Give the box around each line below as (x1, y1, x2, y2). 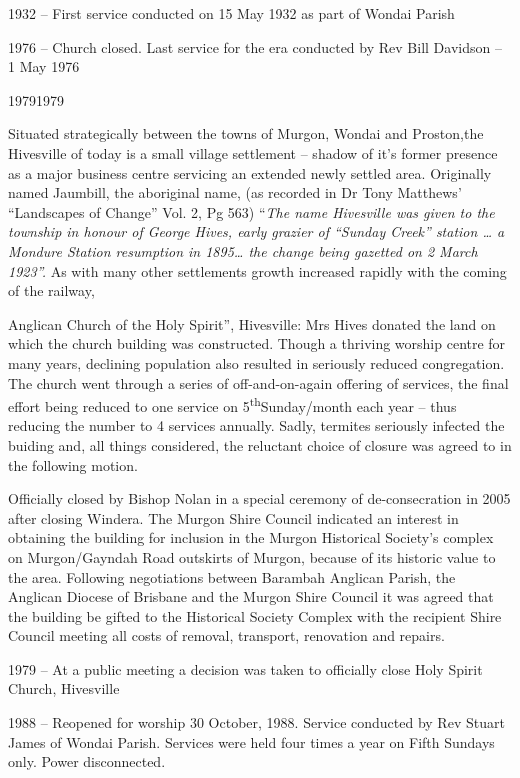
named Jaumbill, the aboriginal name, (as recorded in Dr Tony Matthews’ (8, 182, 462, 203)
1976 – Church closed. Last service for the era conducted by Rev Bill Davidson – (8, 36, 502, 57)
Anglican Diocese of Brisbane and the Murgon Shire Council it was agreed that (8, 586, 494, 607)
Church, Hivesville (8, 678, 120, 699)
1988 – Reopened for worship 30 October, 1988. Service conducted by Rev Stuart (8, 712, 505, 733)
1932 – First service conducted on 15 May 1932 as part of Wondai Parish (8, 3, 455, 23)
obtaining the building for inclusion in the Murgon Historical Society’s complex (8, 527, 494, 548)
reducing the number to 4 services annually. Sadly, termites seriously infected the (8, 415, 505, 436)
